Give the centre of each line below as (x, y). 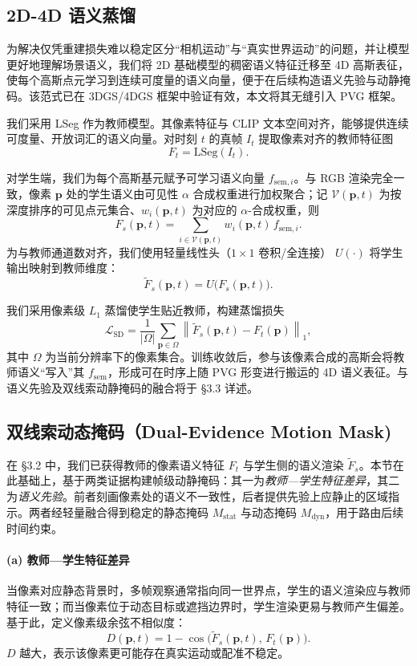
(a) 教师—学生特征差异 (68, 560)
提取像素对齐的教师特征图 (326, 138)
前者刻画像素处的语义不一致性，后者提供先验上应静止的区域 (231, 495)
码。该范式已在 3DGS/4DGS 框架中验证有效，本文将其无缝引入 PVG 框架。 (204, 95)
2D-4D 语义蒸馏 (71, 15)
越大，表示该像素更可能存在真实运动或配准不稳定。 (154, 653)
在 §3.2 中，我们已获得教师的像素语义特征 (115, 464)
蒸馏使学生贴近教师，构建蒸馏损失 (194, 310)
